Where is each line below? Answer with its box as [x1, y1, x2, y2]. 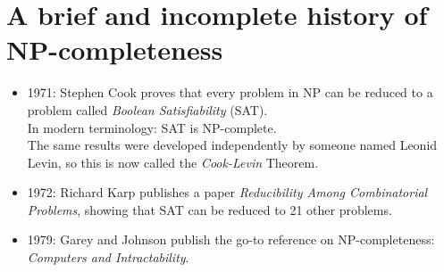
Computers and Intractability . [27, 248, 189, 267]
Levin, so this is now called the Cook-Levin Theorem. [27, 152, 319, 171]
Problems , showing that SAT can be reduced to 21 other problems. [27, 200, 392, 218]
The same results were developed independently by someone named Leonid [27, 136, 438, 154]
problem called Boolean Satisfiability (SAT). [27, 100, 268, 119]
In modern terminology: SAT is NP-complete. [27, 118, 277, 136]
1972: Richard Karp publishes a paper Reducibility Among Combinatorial [27, 183, 428, 202]
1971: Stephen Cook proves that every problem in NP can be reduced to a [27, 83, 433, 102]
